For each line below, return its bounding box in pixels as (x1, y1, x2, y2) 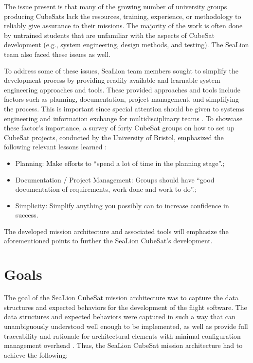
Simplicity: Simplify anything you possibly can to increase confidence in (15, 200, 229, 210)
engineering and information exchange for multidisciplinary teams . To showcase (4, 113, 243, 123)
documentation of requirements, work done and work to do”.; (15, 184, 197, 194)
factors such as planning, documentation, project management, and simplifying (4, 94, 239, 104)
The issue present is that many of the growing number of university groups (4, 1, 227, 11)
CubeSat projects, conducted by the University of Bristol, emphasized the (4, 132, 224, 142)
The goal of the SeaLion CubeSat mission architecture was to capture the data (4, 292, 238, 303)
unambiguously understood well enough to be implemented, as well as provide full (4, 321, 248, 331)
